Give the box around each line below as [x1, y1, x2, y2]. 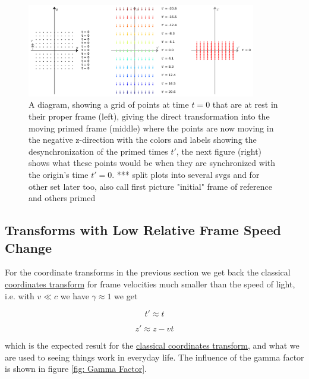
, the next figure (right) [176, 145, 262, 157]
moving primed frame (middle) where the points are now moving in [29, 121, 274, 134]
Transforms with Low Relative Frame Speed [5, 221, 282, 239]
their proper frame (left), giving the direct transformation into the [29, 110, 270, 123]
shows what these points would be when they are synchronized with [29, 156, 276, 169]
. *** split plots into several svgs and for [112, 168, 260, 181]
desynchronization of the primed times [29, 145, 168, 157]
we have [60, 289, 89, 302]
